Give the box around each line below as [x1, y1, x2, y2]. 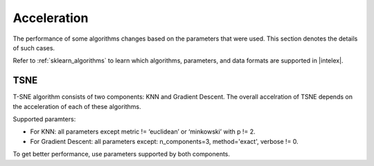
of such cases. [12, 43, 55, 52]
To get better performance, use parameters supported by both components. [12, 150, 231, 158]
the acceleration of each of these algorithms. [12, 102, 141, 110]
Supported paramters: [12, 115, 76, 123]
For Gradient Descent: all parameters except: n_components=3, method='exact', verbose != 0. [30, 137, 299, 145]
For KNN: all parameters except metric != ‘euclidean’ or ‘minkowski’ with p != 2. [30, 127, 256, 136]
